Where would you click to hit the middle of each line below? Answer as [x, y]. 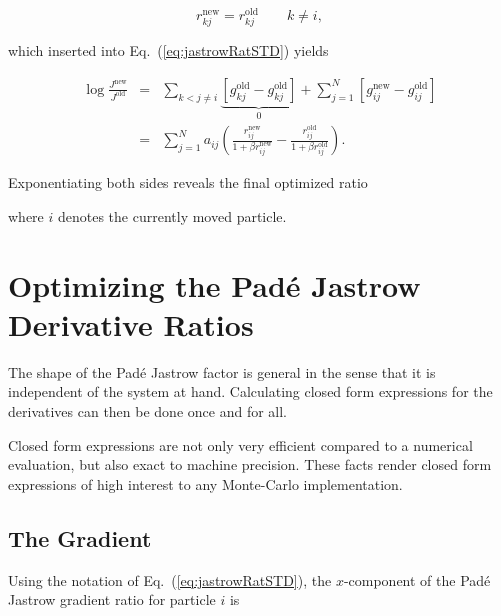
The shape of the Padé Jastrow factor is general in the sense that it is [222, 371]
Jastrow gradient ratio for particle [112, 599]
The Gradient [80, 537]
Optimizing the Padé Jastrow [214, 284]
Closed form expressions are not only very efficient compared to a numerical [240, 444]
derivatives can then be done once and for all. [147, 411]
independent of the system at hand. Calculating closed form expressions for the [250, 391]
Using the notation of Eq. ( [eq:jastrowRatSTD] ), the [170, 579]
